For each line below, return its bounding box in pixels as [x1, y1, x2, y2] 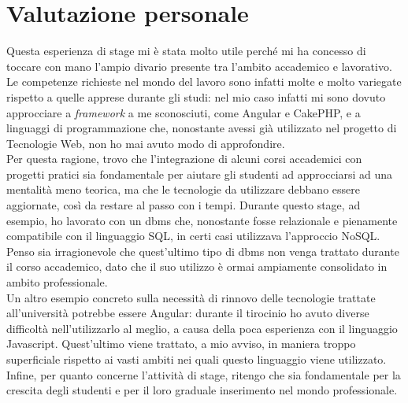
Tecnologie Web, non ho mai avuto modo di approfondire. [6, 135, 285, 151]
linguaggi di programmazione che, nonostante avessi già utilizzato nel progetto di [6, 120, 397, 136]
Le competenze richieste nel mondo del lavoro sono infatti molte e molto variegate [6, 73, 402, 90]
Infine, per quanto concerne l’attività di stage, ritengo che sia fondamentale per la [6, 366, 401, 383]
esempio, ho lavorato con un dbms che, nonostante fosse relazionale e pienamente [6, 212, 398, 228]
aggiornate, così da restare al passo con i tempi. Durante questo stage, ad [6, 197, 361, 213]
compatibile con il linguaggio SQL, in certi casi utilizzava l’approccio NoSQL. [6, 227, 380, 244]
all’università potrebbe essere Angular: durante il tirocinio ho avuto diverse [6, 305, 369, 321]
